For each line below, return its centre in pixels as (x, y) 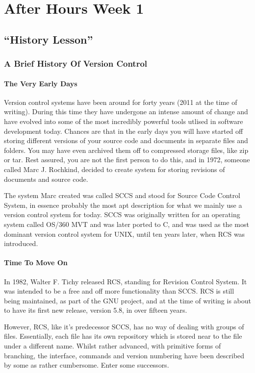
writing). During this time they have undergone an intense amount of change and (126, 112)
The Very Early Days (41, 83)
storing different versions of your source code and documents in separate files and (126, 140)
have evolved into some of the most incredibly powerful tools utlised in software (124, 121)
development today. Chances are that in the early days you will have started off (124, 131)
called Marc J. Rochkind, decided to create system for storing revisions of (115, 169)
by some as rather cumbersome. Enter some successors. (87, 365)
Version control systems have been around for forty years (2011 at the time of (121, 102)
